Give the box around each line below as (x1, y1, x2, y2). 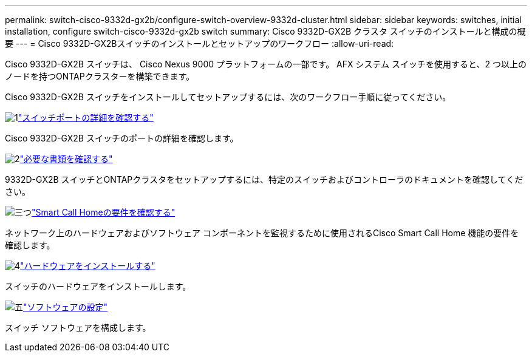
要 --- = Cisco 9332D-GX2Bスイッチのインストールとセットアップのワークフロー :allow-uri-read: (5, 38, 394, 49)
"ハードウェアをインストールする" (20, 260, 155, 271)
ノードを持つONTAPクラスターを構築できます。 (5, 71, 195, 81)
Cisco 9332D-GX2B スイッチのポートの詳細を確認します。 (5, 133, 239, 143)
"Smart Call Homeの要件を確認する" (32, 207, 176, 217)
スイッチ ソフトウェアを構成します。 (5, 322, 151, 333)
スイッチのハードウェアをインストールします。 (5, 281, 191, 291)
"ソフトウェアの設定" (23, 302, 108, 312)
